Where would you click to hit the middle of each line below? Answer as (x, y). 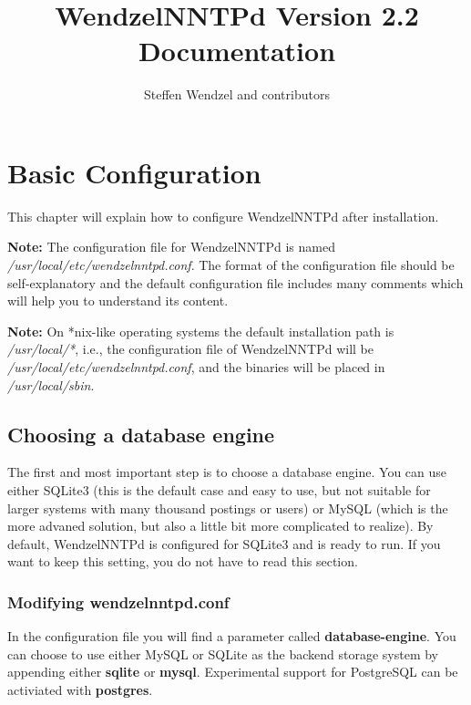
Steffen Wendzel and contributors (237, 94)
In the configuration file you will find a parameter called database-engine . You (232, 636)
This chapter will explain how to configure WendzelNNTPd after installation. (223, 216)
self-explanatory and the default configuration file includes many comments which (235, 282)
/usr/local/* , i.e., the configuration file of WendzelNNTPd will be (190, 349)
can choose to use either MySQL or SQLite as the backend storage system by (223, 653)
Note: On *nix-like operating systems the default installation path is (201, 331)
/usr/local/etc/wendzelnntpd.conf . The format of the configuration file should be (231, 265)
